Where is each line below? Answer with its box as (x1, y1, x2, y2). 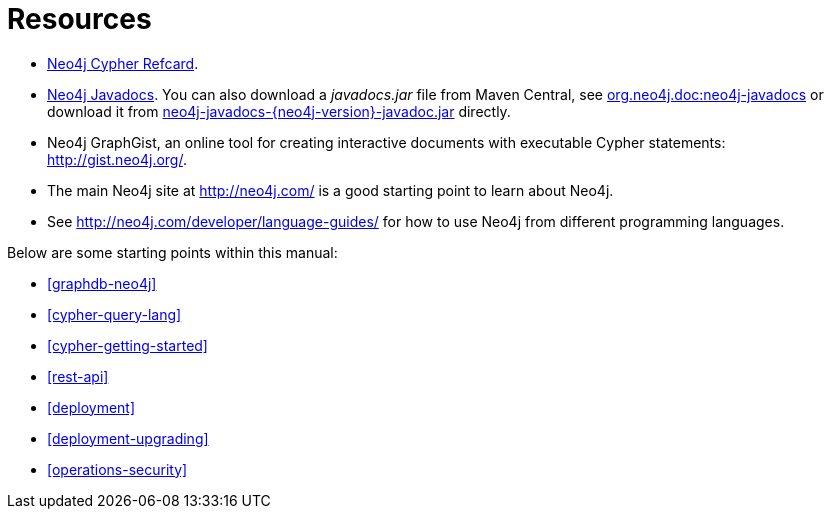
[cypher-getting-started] (47, 336, 208, 354)
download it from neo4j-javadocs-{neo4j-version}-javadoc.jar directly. (47, 102, 511, 120)
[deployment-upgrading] (47, 429, 209, 447)
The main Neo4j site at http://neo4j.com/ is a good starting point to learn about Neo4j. (47, 181, 614, 199)
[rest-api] (47, 367, 109, 385)
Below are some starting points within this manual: (7, 243, 338, 261)
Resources (7, 2, 152, 36)
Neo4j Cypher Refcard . (47, 54, 199, 72)
